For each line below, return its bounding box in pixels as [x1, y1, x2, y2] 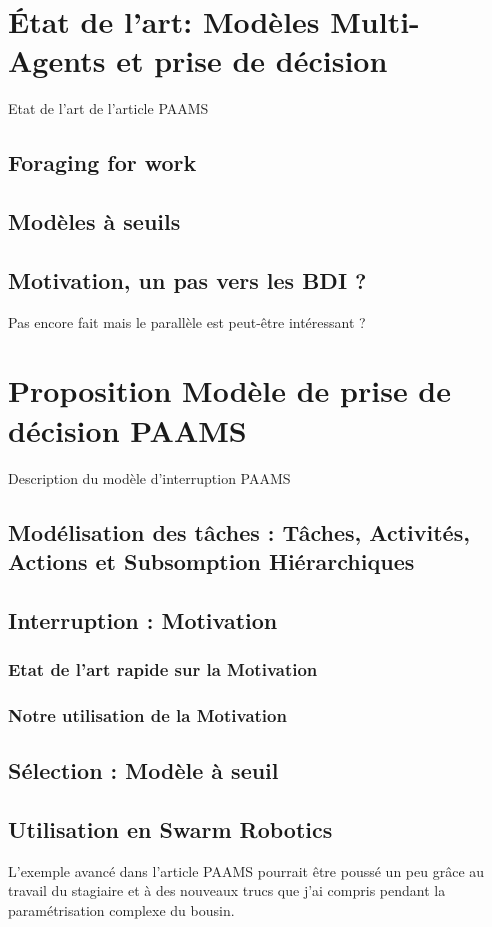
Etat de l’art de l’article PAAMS [8, 98, 209, 119]
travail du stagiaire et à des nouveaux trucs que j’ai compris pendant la [8, 880, 446, 901]
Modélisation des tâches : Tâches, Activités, [8, 516, 470, 547]
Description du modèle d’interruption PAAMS [8, 467, 291, 488]
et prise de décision [116, 40, 388, 81]
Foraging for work [8, 147, 197, 178]
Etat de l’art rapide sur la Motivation [8, 657, 318, 682]
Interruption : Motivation [8, 604, 278, 635]
